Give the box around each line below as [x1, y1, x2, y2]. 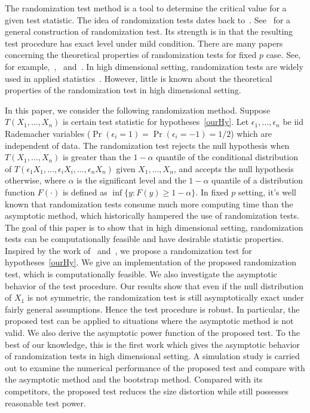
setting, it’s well [238, 185, 296, 198]
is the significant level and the [76, 174, 186, 186]
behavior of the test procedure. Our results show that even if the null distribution [5, 279, 303, 292]
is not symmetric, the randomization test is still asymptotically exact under [27, 291, 304, 304]
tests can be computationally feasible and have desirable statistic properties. [5, 232, 284, 245]
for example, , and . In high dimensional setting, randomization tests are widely [5, 60, 303, 72]
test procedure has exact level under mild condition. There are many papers [5, 36, 283, 49]
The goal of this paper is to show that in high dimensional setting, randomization [5, 221, 303, 233]
